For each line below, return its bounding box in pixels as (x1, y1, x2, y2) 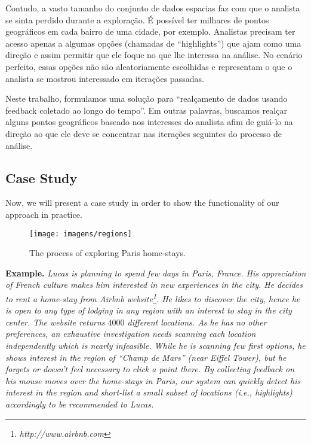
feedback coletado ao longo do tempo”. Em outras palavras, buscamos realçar (5, 104, 287, 116)
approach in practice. (5, 208, 82, 220)
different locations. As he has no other (127, 315, 267, 328)
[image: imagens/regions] (29, 229, 132, 238)
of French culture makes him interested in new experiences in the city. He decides (5, 278, 303, 291)
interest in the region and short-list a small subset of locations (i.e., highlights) (5, 386, 292, 399)
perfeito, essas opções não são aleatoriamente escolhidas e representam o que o (5, 60, 292, 72)
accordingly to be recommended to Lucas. (5, 397, 154, 410)
